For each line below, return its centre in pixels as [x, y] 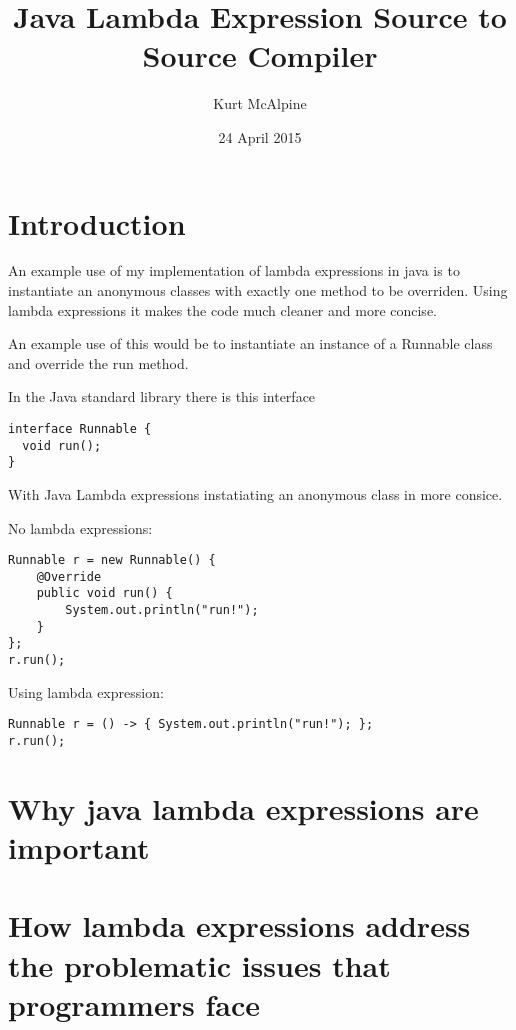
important [79, 847]
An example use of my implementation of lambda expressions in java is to [234, 270]
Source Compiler [260, 55]
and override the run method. [98, 362]
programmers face [134, 1003]
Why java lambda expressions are [243, 807]
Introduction [97, 222]
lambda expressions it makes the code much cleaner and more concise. [222, 309]
